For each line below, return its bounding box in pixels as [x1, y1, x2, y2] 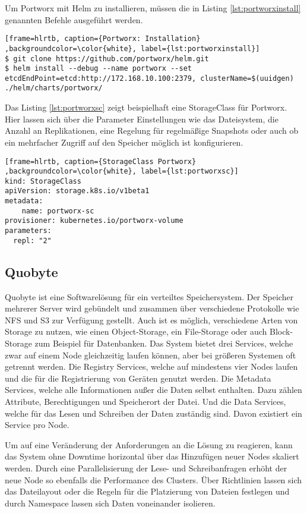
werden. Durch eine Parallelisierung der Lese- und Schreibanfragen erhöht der [5, 461, 287, 474]
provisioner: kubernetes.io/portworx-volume [5, 216, 183, 225]
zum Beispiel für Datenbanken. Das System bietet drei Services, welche [34, 336, 293, 349]
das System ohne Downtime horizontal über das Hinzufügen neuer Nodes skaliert [5, 450, 299, 462]
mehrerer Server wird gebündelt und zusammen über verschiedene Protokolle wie [5, 302, 299, 314]
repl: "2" [13, 236, 52, 245]
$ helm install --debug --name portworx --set [5, 64, 192, 73]
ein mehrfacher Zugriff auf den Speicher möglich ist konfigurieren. [5, 136, 243, 148]
